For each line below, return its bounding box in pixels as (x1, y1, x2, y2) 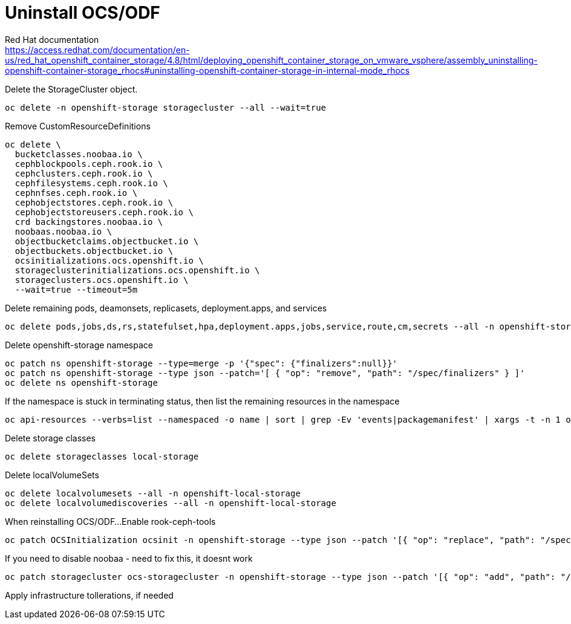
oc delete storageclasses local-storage (5, 451, 199, 461)
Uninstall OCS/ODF (5, 2, 160, 23)
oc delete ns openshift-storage (5, 377, 158, 388)
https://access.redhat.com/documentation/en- (5, 44, 190, 55)
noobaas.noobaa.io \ (15, 226, 113, 236)
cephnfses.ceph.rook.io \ (15, 187, 138, 198)
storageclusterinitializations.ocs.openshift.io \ (15, 265, 260, 275)
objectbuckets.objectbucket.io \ (15, 245, 174, 256)
